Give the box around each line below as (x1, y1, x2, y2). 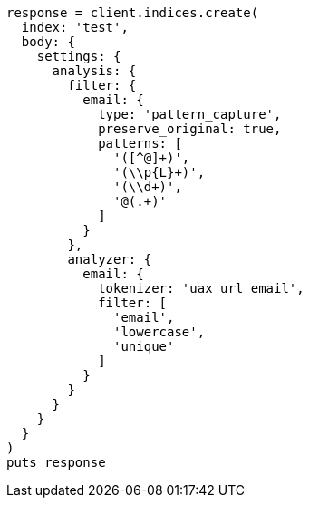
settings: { (36, 49, 121, 63)
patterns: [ (98, 136, 182, 151)
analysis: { (52, 63, 137, 78)
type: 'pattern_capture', (98, 107, 282, 121)
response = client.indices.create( (6, 5, 259, 20)
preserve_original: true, (98, 121, 282, 136)
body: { (21, 34, 75, 49)
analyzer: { (67, 252, 152, 267)
